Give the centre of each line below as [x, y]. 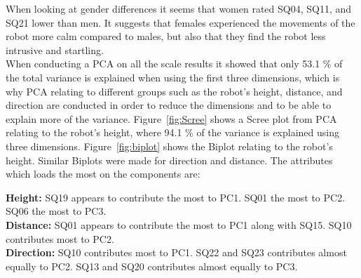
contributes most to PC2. [60, 238]
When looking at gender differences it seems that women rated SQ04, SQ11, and [179, 8]
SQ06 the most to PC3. [56, 211]
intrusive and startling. [55, 49]
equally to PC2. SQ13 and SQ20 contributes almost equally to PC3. [152, 266]
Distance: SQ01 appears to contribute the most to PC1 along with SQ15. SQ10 [179, 224]
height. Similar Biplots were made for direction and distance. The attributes [169, 160]
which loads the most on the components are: [103, 174]
